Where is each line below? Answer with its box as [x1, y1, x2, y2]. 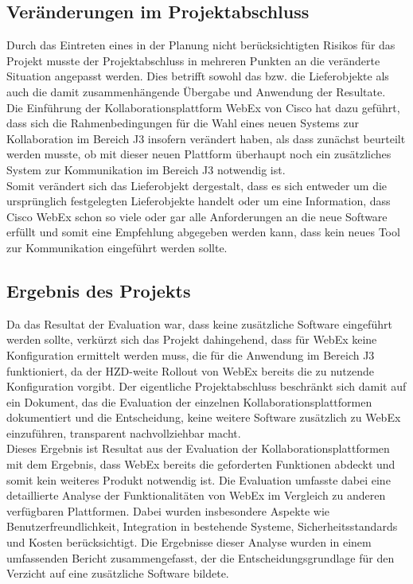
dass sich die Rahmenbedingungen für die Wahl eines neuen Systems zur [6, 115, 359, 131]
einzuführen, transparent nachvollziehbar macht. [6, 424, 241, 441]
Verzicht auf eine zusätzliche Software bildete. [6, 565, 229, 582]
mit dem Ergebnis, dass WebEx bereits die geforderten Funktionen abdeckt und [6, 456, 395, 473]
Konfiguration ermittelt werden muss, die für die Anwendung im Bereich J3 [6, 346, 375, 363]
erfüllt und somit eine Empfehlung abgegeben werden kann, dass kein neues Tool [6, 224, 400, 240]
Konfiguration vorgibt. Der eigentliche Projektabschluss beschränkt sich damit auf [6, 378, 407, 395]
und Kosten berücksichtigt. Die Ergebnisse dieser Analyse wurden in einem [6, 534, 372, 551]
